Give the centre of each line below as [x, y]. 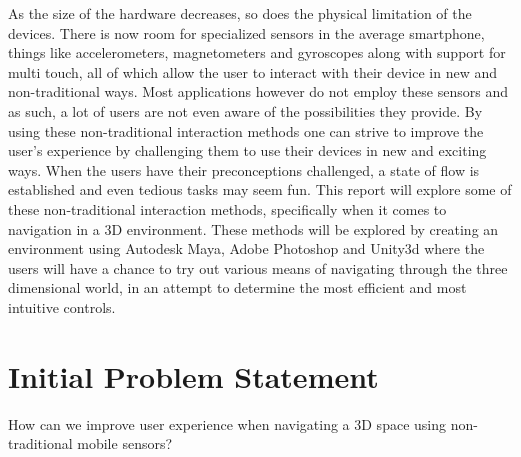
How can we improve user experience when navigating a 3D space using [227, 423]
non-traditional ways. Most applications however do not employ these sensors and [258, 91]
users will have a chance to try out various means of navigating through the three [258, 267]
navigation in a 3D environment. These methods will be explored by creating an [253, 228]
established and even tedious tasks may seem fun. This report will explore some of [260, 189]
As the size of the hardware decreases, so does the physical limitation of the [240, 13]
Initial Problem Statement [193, 375]
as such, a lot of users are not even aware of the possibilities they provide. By [245, 110]
